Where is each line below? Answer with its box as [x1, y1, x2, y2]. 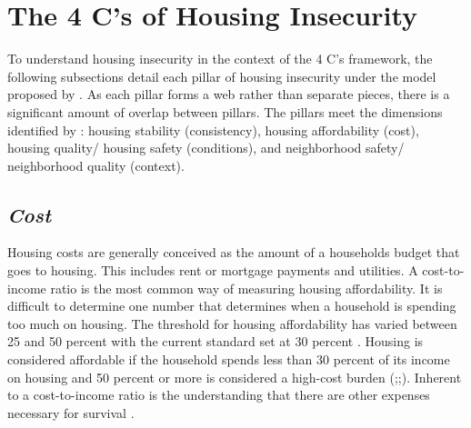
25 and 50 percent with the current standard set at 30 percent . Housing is [7, 332, 424, 351]
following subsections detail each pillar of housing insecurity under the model [7, 66, 436, 85]
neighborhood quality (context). [7, 155, 185, 174]
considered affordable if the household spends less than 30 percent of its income [7, 350, 450, 369]
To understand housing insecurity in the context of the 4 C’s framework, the [7, 49, 433, 68]
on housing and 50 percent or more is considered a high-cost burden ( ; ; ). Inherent [7, 367, 462, 386]
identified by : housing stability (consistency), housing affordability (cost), [7, 120, 419, 139]
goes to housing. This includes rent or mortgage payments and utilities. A [7, 261, 418, 280]
